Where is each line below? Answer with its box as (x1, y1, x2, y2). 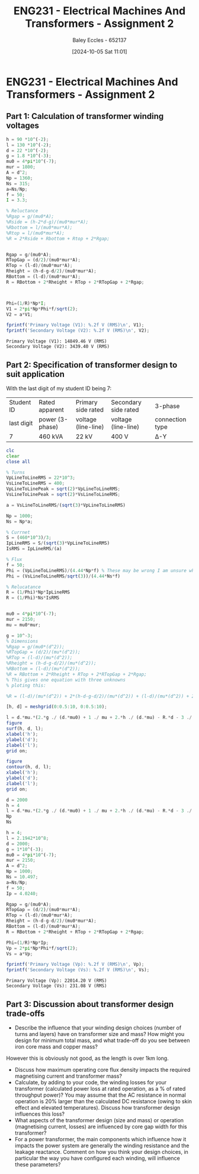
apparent (38, 406, 64, 414)
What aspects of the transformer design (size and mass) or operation (14, 1117, 184, 1123)
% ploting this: (6, 682, 46, 688)
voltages (6, 121, 40, 131)
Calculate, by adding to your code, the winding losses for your (14, 1079, 167, 1086)
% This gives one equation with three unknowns (6, 677, 126, 683)
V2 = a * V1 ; (6, 311, 33, 318)
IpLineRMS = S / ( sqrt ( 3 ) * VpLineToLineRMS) (6, 540, 110, 547)
